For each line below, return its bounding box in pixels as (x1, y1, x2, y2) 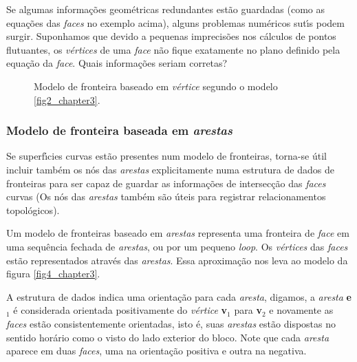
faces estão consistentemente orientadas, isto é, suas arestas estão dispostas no (6, 316, 336, 330)
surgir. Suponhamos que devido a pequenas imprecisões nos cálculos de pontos (6, 29, 336, 43)
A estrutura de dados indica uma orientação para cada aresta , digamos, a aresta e (6, 289, 351, 304)
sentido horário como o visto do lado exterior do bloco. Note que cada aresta (6, 330, 329, 344)
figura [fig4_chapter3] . (6, 266, 100, 281)
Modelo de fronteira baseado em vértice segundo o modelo (34, 78, 278, 93)
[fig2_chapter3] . (34, 92, 100, 107)
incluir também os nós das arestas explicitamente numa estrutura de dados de (6, 162, 334, 176)
